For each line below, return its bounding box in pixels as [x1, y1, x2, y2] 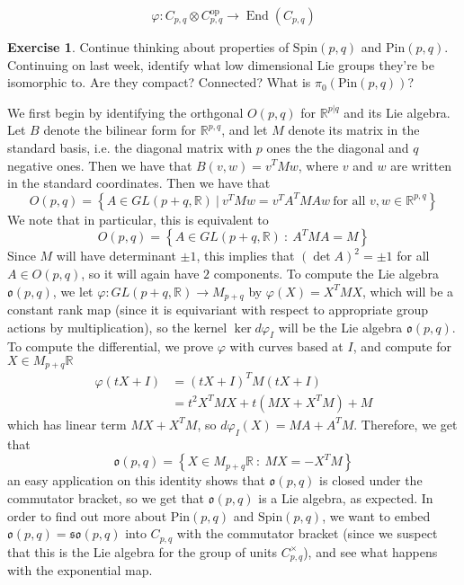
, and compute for [352, 337, 451, 356]
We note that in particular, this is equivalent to [7, 209, 269, 228]
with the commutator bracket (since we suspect [176, 524, 438, 543]
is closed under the [319, 471, 423, 490]
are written [390, 155, 451, 174]
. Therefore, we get [353, 414, 458, 433]
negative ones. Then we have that [7, 155, 192, 174]
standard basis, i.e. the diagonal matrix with [7, 137, 253, 156]
